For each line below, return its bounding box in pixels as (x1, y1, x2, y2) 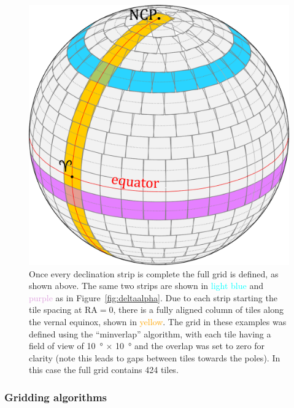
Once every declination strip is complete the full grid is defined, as (29, 267, 279, 280)
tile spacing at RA (29, 303, 98, 316)
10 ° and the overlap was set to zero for (115, 339, 265, 352)
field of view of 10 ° (29, 339, 103, 352)
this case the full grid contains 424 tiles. (29, 363, 179, 376)
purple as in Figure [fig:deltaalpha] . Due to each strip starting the (29, 291, 277, 304)
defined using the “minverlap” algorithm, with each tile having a (29, 327, 271, 340)
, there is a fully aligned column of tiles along (113, 303, 284, 316)
